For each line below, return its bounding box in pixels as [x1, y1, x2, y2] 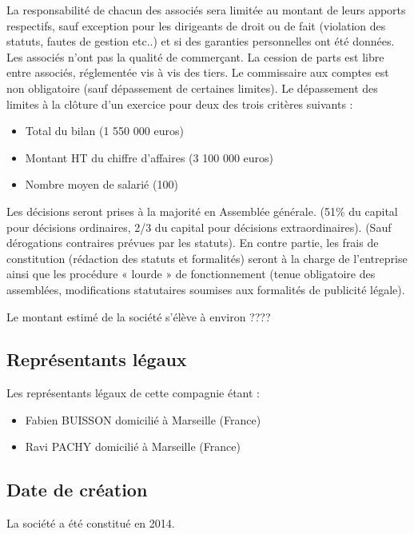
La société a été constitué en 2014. [6, 515, 175, 532]
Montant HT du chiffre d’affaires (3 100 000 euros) [25, 149, 273, 165]
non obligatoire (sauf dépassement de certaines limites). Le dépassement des [6, 79, 378, 96]
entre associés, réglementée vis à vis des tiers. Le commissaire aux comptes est [6, 64, 389, 81]
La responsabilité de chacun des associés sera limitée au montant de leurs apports [6, 2, 406, 18]
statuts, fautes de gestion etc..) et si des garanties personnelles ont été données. [6, 33, 395, 50]
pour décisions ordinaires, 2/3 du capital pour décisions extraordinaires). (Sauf [6, 218, 392, 235]
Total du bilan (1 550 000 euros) [25, 122, 184, 139]
